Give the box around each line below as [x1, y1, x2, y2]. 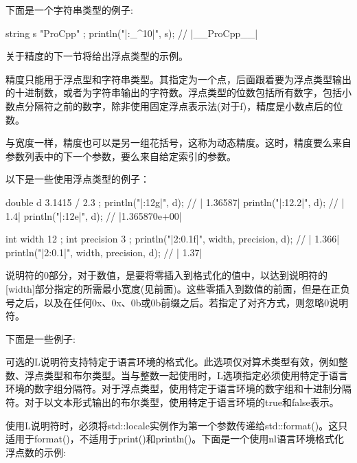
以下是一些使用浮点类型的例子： [5, 172, 150, 186]
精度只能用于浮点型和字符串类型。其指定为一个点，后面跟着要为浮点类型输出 [5, 71, 352, 86]
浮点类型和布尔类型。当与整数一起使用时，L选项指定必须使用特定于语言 [24, 368, 348, 382]
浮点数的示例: [5, 444, 66, 459]
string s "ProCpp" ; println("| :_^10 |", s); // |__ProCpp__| [5, 25, 258, 40]
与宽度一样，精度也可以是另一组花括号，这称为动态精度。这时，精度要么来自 [5, 135, 352, 150]
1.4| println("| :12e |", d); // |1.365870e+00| [5, 208, 182, 223]
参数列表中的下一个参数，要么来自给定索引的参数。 [5, 148, 236, 163]
